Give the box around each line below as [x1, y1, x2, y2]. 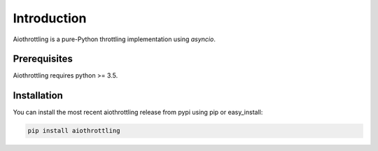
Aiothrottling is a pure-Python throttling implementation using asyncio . [13, 35, 216, 43]
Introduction [13, 10, 87, 26]
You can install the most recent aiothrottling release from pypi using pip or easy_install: [13, 108, 263, 117]
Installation [13, 89, 63, 101]
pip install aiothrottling [27, 127, 120, 135]
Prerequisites [13, 53, 73, 65]
